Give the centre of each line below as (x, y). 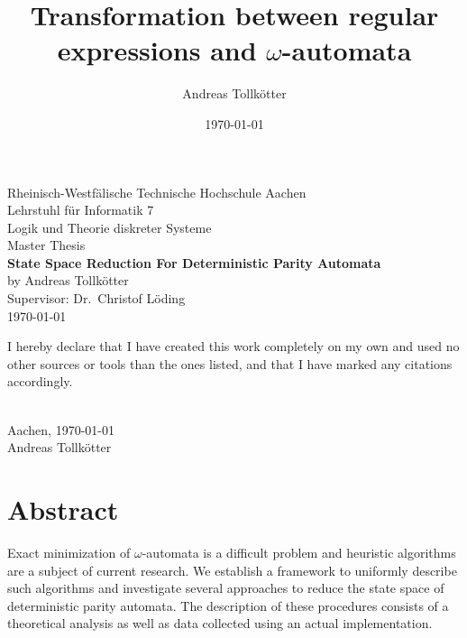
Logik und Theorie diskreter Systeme (110, 227)
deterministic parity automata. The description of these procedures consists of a (228, 605)
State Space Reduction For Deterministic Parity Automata (194, 262)
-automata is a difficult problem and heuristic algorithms (299, 552)
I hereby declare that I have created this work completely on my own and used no (233, 346)
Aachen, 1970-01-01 (61, 429)
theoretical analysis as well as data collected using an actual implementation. (220, 623)
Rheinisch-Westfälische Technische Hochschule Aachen (157, 192)
